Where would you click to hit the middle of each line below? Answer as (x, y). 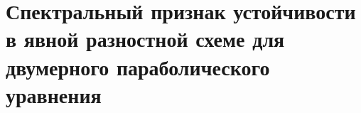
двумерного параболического (138, 66)
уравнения (54, 94)
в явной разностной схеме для (145, 39)
